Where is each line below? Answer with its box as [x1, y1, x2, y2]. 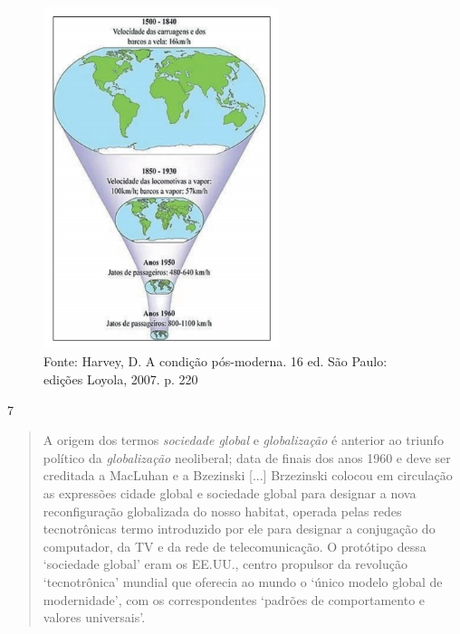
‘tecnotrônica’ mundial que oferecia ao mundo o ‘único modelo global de [43, 572, 443, 591]
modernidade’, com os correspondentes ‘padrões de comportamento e [43, 590, 426, 609]
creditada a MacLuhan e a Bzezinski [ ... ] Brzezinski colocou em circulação [43, 466, 453, 485]
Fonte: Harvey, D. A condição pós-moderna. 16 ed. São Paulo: [43, 352, 388, 371]
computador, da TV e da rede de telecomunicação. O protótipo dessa [43, 536, 426, 555]
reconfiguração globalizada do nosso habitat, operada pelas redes [43, 501, 402, 520]
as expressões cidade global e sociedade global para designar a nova [43, 484, 417, 503]
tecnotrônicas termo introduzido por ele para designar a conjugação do [43, 519, 436, 538]
